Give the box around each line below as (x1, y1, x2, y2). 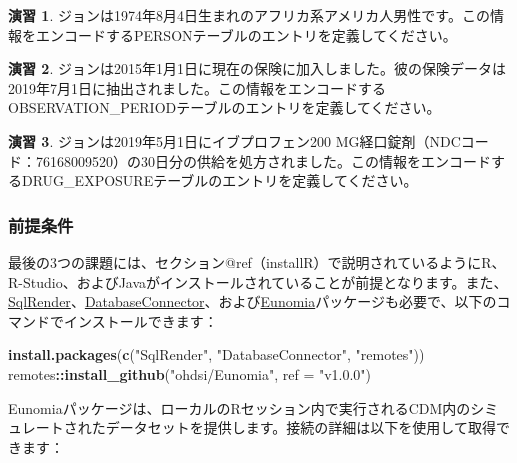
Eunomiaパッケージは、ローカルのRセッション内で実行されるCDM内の (8, 397, 471, 418)
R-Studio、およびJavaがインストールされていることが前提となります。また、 (8, 271, 508, 292)
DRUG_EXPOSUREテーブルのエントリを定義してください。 (21, 170, 418, 191)
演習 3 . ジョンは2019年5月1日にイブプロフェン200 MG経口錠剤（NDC (8, 130, 461, 151)
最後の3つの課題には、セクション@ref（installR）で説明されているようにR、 (8, 251, 506, 272)
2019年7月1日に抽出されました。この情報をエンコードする (8, 77, 386, 98)
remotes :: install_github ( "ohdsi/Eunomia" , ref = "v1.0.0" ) (8, 363, 372, 384)
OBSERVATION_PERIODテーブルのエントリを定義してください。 (8, 97, 441, 118)
